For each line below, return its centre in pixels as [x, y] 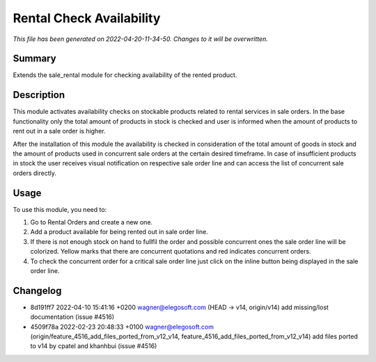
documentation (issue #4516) [72, 317]
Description [39, 95]
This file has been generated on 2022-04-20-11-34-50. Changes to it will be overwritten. [140, 39]
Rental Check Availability [87, 18]
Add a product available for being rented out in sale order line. [119, 232]
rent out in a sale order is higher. [59, 131]
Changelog [37, 291]
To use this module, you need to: [60, 209]
